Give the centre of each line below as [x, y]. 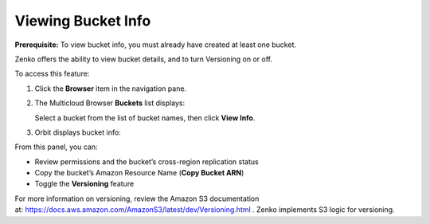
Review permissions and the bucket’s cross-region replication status [147, 161]
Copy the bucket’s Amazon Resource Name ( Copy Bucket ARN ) [139, 173]
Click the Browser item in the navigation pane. [111, 88]
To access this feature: [52, 74]
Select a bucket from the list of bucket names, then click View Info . [145, 118]
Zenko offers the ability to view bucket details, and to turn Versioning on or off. [143, 59]
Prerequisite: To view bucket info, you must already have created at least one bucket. [156, 45]
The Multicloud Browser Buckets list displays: [110, 103]
